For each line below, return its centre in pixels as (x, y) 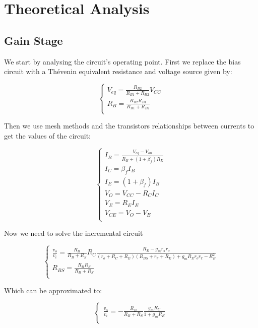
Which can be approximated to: (53, 290)
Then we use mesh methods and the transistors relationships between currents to (129, 126)
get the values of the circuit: (47, 135)
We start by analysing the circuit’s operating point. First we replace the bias (122, 61)
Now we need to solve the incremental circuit (74, 233)
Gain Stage (34, 40)
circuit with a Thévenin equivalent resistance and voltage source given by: (118, 71)
